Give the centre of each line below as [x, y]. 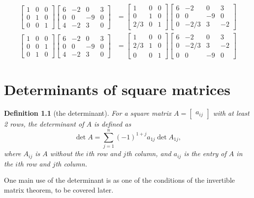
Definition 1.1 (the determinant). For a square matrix [88, 113]
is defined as [112, 124]
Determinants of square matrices [117, 89]
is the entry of [205, 153]
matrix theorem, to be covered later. [59, 189]
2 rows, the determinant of [44, 124]
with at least [231, 113]
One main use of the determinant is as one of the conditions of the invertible [119, 180]
